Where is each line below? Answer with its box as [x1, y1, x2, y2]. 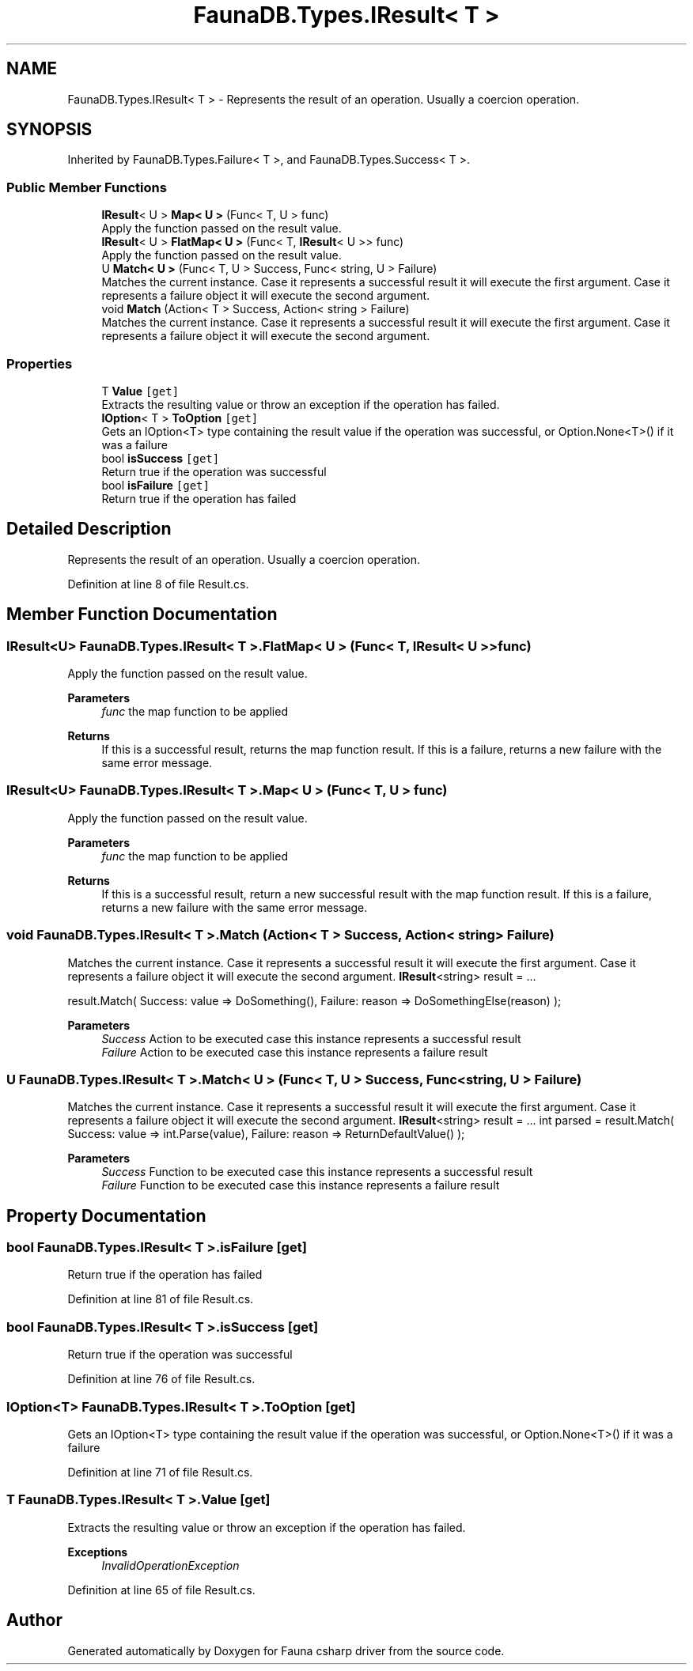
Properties [6, 355, 73, 372]
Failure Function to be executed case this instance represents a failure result [101, 1178, 500, 1193]
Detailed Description [6, 519, 172, 539]
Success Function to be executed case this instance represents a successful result [101, 1165, 533, 1179]
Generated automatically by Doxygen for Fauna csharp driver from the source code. [67, 1643, 505, 1658]
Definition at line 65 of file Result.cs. [67, 1582, 256, 1597]
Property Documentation [6, 1205, 206, 1226]
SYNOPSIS [6, 119, 93, 140]
